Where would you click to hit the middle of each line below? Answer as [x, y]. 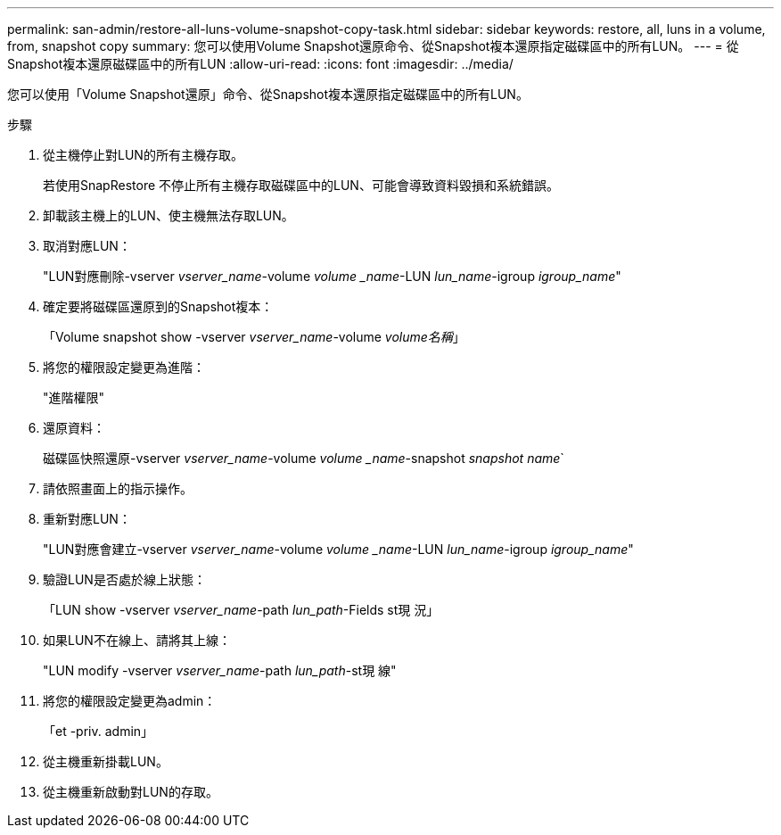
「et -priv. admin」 [99, 731]
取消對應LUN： [87, 246]
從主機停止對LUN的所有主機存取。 [143, 155]
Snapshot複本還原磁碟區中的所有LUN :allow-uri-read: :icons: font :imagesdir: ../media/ [260, 64]
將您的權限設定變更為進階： [124, 367]
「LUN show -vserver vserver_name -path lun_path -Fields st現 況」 [241, 610]
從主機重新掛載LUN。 [106, 761]
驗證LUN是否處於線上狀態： [124, 579]
